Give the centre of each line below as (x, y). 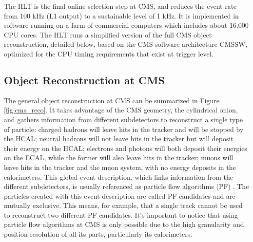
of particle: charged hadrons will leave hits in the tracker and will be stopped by (124, 129)
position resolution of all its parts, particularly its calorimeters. (98, 234)
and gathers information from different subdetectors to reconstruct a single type (123, 119)
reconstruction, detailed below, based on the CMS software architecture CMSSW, (126, 44)
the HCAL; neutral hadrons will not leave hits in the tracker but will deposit (119, 139)
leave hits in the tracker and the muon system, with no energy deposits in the (120, 167)
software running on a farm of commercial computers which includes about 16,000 (126, 25)
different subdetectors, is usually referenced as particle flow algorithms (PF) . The (126, 186)
